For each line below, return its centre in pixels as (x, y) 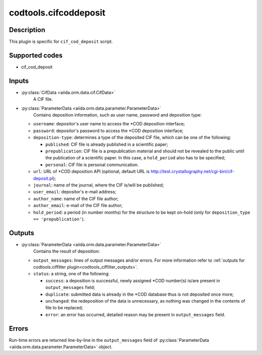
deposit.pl (43, 178)
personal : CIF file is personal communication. (92, 165)
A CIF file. (43, 99)
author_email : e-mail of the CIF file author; (78, 205)
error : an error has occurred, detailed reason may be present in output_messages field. (135, 314)
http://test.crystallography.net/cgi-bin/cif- (193, 171)
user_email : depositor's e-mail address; (75, 192)
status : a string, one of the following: (72, 274)
